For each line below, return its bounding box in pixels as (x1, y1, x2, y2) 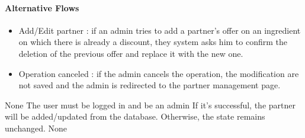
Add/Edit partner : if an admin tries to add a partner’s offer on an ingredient (18, 24, 301, 36)
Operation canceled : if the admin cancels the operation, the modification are (18, 67, 299, 79)
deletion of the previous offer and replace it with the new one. (18, 47, 243, 59)
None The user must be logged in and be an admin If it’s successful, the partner (5, 98, 296, 111)
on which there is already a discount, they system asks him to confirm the (18, 36, 288, 48)
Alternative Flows (5, 1, 79, 14)
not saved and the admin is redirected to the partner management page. (18, 79, 281, 91)
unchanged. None (5, 121, 68, 134)
